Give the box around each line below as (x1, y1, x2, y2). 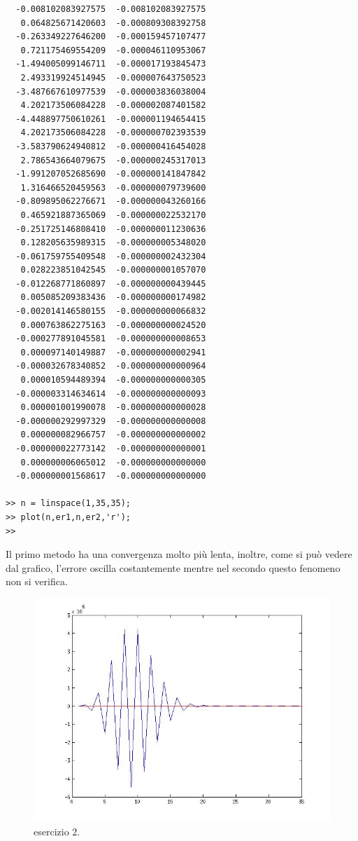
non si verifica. (6, 574, 68, 589)
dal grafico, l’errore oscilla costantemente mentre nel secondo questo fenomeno (6, 560, 341, 575)
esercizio (34, 823, 69, 838)
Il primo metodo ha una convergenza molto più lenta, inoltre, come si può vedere (6, 547, 352, 561)
